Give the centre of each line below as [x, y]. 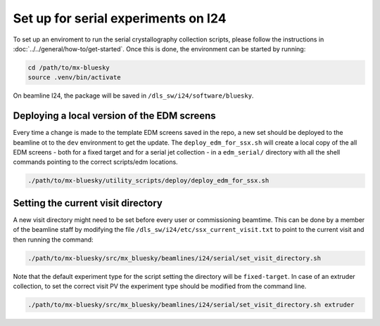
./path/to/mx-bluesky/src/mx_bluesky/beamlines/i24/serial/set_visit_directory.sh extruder [191, 305]
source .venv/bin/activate [74, 78]
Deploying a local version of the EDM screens [114, 116]
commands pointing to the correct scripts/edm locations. [96, 162]
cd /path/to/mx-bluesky [69, 67]
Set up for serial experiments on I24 [120, 18]
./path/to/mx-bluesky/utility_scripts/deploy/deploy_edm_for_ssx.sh [148, 181]
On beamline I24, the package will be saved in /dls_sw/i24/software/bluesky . [133, 96]
